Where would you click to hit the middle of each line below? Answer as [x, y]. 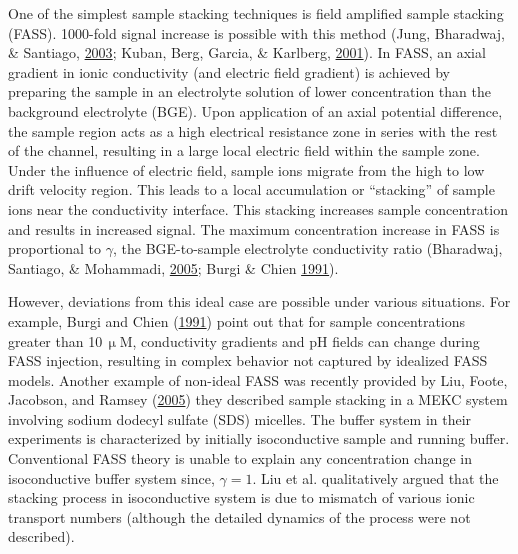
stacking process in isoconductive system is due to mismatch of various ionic [241, 497]
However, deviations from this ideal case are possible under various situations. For [259, 301]
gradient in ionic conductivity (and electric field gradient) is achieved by [229, 71]
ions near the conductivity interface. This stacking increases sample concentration [258, 208]
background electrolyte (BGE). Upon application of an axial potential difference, [255, 110]
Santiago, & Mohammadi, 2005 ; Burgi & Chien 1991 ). [173, 267]
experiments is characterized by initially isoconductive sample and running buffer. [259, 438]
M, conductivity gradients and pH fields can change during [299, 340]
